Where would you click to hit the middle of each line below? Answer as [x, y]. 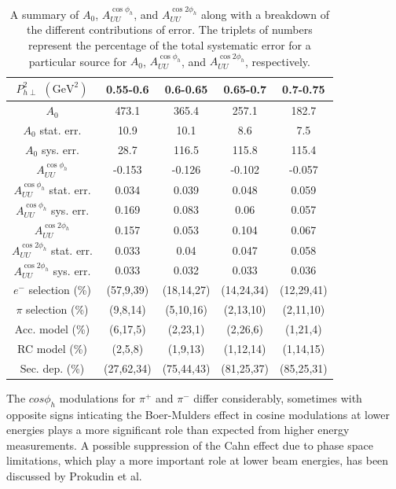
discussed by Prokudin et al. [74, 475]
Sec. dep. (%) [52, 368]
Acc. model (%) [52, 329]
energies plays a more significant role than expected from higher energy [178, 430]
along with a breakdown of [265, 14]
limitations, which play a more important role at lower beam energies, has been [198, 460]
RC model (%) [52, 348]
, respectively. [277, 61]
